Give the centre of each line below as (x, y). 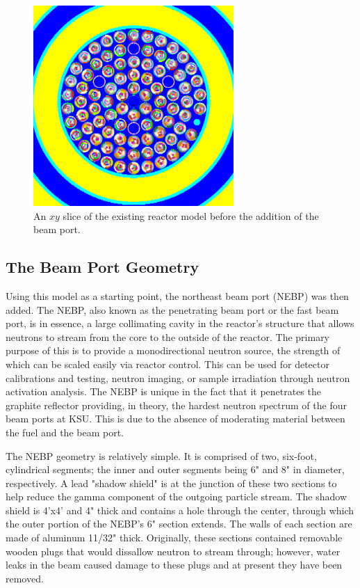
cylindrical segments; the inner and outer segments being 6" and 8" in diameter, (175, 469)
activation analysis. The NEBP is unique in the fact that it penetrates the (163, 391)
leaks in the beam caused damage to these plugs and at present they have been (174, 565)
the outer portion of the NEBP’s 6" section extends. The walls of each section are (179, 524)
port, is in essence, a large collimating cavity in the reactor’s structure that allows (180, 323)
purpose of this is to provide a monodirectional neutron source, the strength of (173, 350)
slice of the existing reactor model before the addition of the (191, 215)
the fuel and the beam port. (65, 432)
